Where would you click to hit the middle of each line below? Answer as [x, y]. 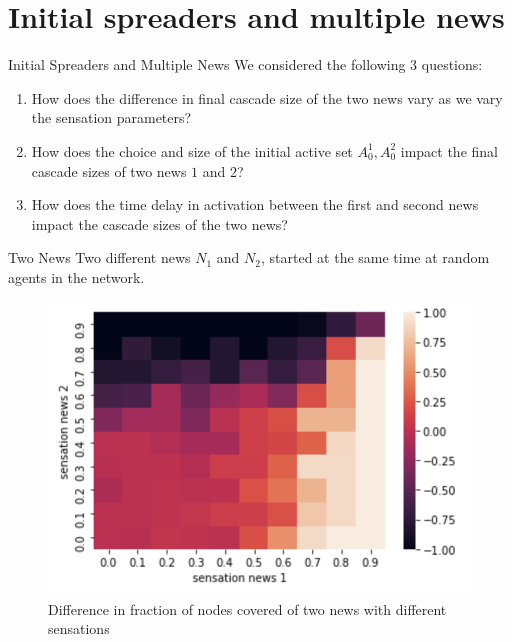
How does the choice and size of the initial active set [192, 150]
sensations [79, 628]
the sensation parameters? [111, 117]
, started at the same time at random [375, 257]
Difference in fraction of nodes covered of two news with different [247, 608]
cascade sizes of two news [109, 170]
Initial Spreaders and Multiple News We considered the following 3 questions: [245, 64]
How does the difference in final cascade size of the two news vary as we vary [267, 97]
